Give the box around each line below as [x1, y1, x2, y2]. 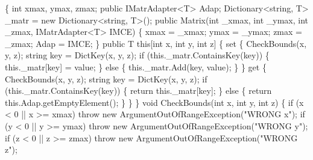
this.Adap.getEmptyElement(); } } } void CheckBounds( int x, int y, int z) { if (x [5, 96, 304, 108]
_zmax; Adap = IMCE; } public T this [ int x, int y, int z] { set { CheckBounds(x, [5, 37, 307, 49]
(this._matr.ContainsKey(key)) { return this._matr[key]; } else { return [5, 84, 272, 97]
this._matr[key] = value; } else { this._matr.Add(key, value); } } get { [5, 60, 267, 73]
